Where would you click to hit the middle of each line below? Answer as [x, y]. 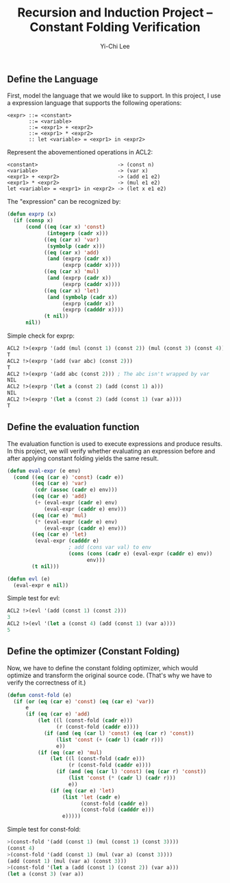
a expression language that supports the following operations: [94, 103]
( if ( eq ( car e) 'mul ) [70, 753]
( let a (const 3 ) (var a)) [46, 874]
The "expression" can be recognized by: [64, 202]
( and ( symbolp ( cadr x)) [82, 297]
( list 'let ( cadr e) [91, 797]
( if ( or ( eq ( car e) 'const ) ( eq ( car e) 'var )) [84, 701]
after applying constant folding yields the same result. [83, 458]
